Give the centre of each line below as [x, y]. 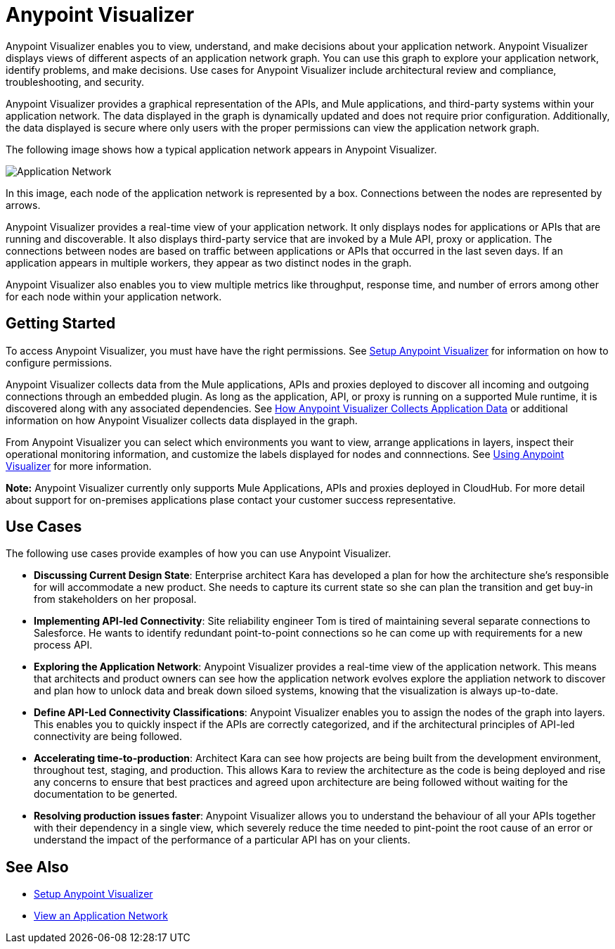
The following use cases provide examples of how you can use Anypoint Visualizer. [199, 554]
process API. [63, 645]
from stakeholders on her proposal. [115, 599]
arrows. [23, 205]
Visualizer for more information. [79, 466]
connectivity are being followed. [108, 737]
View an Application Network [101, 916]
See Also [37, 867]
